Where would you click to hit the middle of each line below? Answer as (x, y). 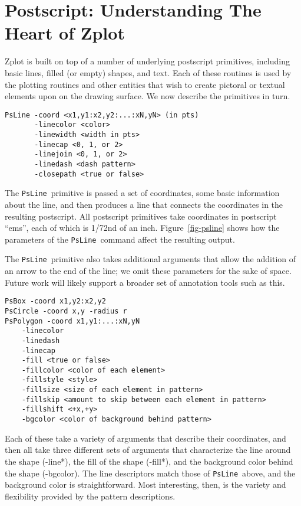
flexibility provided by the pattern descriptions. (90, 496)
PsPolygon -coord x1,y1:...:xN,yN (72, 321)
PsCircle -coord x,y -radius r (66, 311)
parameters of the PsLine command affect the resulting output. (120, 239)
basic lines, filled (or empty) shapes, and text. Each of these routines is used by (148, 72)
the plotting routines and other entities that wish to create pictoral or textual (145, 84)
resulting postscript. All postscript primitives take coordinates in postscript (141, 216)
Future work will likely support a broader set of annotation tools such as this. (145, 282)
